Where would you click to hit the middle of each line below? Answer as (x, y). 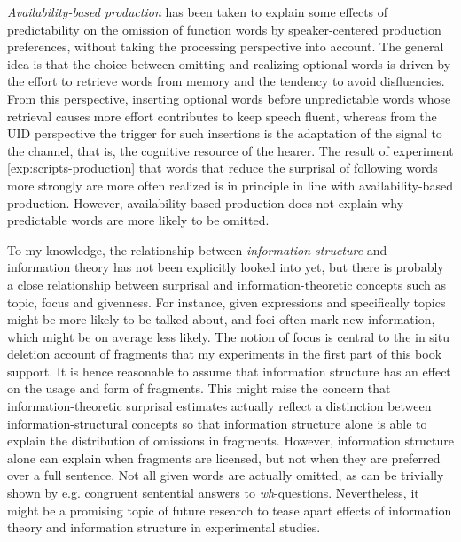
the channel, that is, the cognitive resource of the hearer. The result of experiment (230, 150)
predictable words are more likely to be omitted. (138, 220)
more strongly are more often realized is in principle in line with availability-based (230, 185)
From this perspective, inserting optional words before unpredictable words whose (229, 98)
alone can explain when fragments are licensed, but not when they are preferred (224, 457)
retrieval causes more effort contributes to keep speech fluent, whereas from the (222, 116)
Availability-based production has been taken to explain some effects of (198, 12)
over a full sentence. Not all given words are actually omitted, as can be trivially (226, 475)
